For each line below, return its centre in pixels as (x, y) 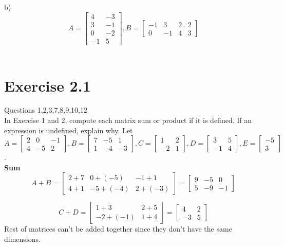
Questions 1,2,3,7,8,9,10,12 (46, 110)
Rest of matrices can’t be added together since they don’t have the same (118, 229)
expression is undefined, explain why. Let (69, 130)
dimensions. (22, 239)
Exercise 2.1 (48, 85)
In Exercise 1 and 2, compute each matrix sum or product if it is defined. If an (128, 120)
